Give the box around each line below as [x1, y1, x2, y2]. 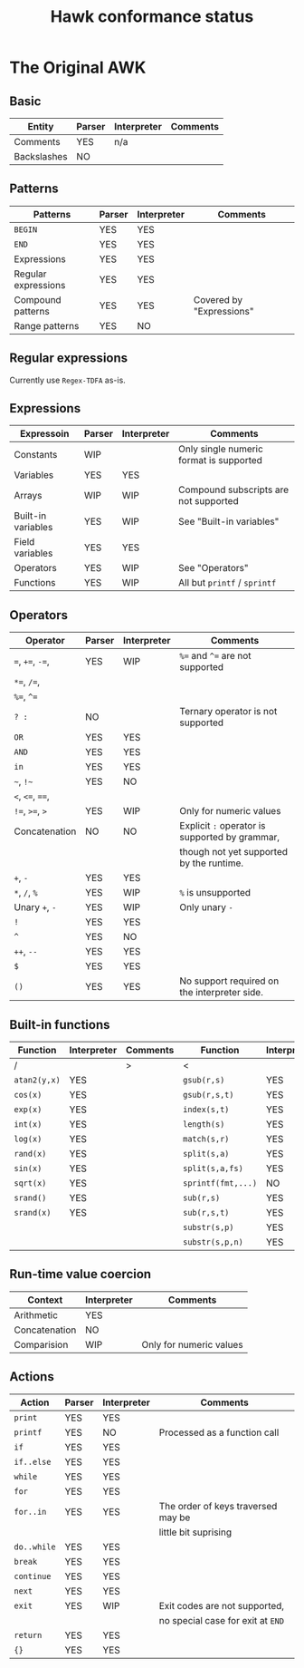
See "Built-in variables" [177, 515, 280, 528]
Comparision [14, 1338, 69, 1351]
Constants [14, 449, 58, 461]
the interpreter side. [179, 986, 264, 999]
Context [27, 1294, 63, 1306]
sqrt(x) [14, 1178, 47, 1188]
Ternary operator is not [179, 705, 278, 718]
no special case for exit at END [158, 1614, 285, 1626]
